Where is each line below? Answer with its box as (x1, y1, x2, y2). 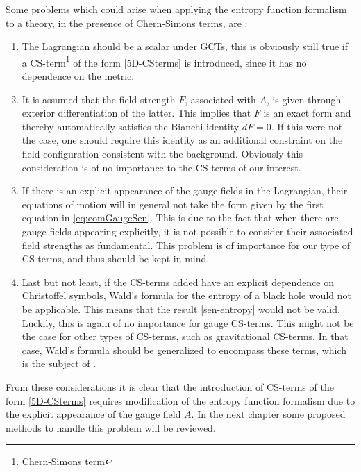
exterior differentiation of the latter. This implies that (22, 106, 251, 120)
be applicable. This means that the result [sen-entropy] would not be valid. (22, 301, 340, 316)
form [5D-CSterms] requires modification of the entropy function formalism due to (6, 393, 355, 407)
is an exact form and (263, 106, 351, 120)
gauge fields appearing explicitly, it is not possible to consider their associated (22, 224, 353, 238)
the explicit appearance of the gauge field (6, 407, 181, 421)
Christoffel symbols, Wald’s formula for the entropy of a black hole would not (22, 288, 351, 303)
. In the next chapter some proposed (191, 407, 346, 421)
